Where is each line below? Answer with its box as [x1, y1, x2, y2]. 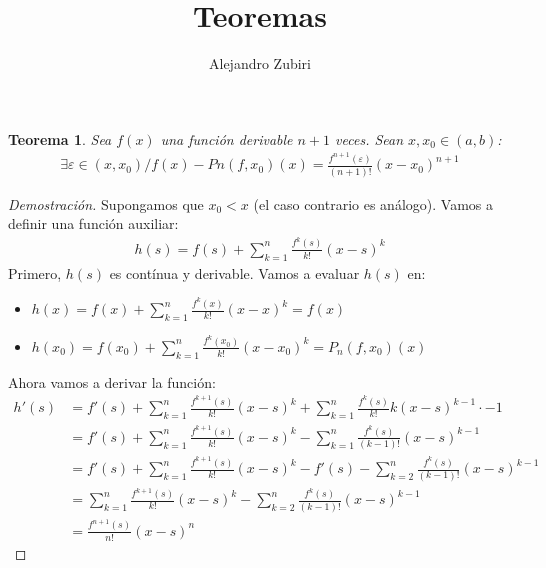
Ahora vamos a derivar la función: [8, 371, 216, 392]
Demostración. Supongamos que [8, 193, 204, 214]
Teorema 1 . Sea [8, 128, 112, 149]
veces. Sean [335, 128, 404, 149]
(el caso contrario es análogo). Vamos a [253, 193, 493, 214]
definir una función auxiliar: [8, 213, 179, 234]
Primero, [8, 262, 62, 283]
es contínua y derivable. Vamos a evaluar [109, 262, 360, 283]
